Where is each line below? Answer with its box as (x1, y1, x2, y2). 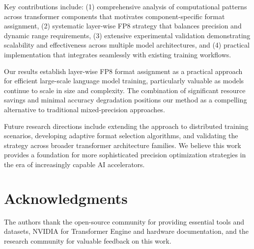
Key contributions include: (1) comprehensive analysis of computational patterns (4, 1, 247, 11)
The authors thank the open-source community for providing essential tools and (4, 216, 245, 226)
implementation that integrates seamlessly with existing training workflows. (4, 49, 231, 59)
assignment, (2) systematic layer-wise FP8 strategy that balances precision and (4, 21, 242, 31)
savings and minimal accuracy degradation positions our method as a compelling (4, 95, 247, 105)
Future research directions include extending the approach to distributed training (4, 121, 249, 131)
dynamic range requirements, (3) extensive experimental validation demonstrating (4, 30, 251, 40)
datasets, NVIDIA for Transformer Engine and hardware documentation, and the (4, 226, 249, 236)
